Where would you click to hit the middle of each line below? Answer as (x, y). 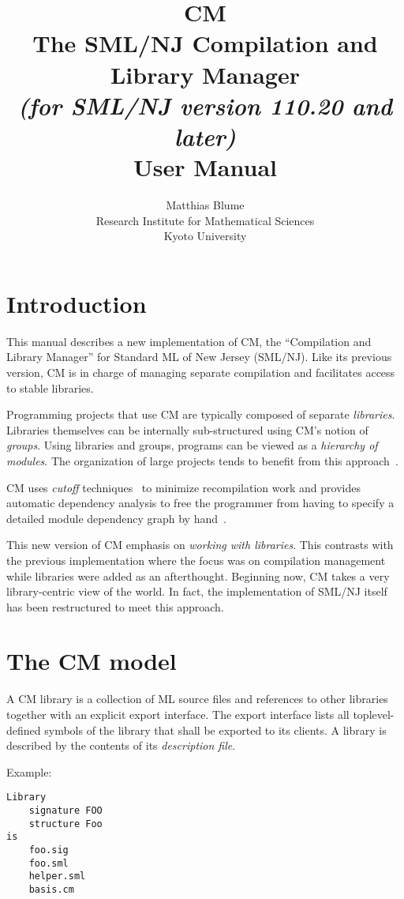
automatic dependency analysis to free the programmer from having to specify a (200, 503)
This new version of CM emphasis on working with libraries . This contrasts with (200, 545)
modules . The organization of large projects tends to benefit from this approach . (202, 460)
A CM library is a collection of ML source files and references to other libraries (197, 699)
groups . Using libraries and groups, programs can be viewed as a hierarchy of (192, 445)
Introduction (77, 303)
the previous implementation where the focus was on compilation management (196, 560)
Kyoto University (205, 236)
